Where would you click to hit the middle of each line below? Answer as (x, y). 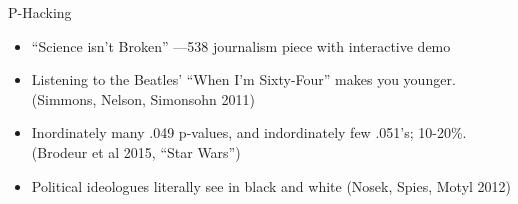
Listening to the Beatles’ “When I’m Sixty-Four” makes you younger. (243, 79)
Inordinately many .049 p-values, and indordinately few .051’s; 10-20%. (249, 132)
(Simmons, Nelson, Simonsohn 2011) (143, 98)
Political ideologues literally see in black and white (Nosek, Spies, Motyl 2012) (271, 185)
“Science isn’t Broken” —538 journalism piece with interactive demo (241, 45)
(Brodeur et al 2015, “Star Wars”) (136, 151)
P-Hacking (40, 12)
